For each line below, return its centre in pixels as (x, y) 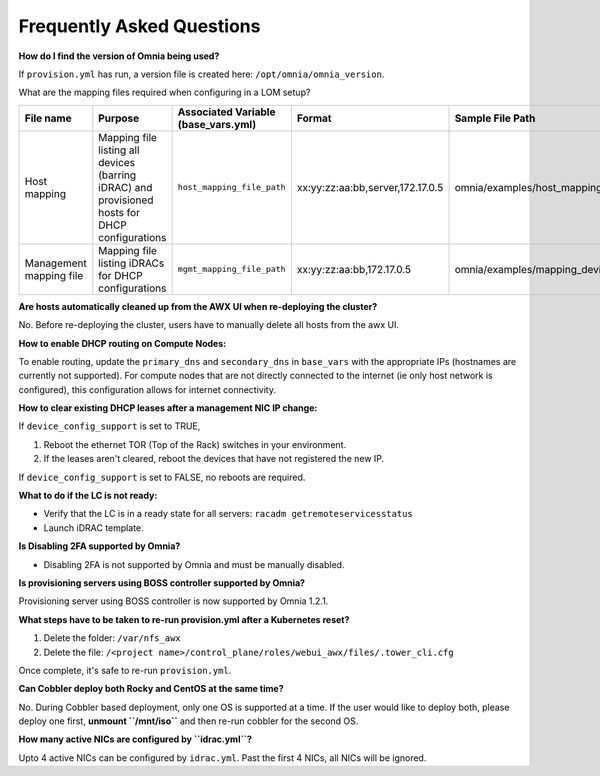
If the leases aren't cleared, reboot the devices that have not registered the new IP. (214, 459)
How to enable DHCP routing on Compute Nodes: (122, 343)
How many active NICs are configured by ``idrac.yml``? (135, 739)
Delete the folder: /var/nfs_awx (112, 638)
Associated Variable (226, 112)
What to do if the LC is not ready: (88, 496)
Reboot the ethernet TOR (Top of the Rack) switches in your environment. (195, 444)
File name (48, 118)
